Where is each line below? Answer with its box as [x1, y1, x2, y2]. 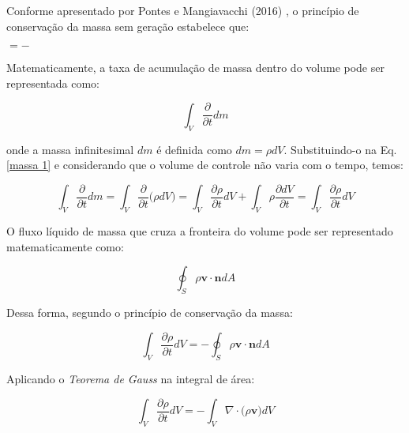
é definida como [156, 141, 232, 157]
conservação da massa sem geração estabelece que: [6, 17, 250, 34]
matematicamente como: [6, 238, 124, 254]
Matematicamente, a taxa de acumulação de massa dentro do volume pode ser [6, 59, 385, 76]
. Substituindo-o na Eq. [283, 141, 397, 157]
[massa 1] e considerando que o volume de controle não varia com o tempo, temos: [6, 156, 403, 173]
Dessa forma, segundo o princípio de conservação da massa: [6, 304, 293, 321]
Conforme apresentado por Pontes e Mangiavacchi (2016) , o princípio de [6, 2, 359, 18]
